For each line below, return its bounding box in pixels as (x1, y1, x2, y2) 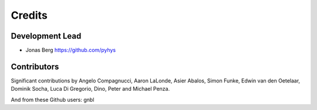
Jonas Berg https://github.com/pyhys (25, 47, 116, 54)
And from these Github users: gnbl (11, 96, 95, 103)
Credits (11, 9, 48, 22)
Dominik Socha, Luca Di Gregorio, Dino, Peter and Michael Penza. (11, 85, 170, 92)
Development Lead (11, 31, 82, 41)
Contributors (11, 61, 59, 71)
